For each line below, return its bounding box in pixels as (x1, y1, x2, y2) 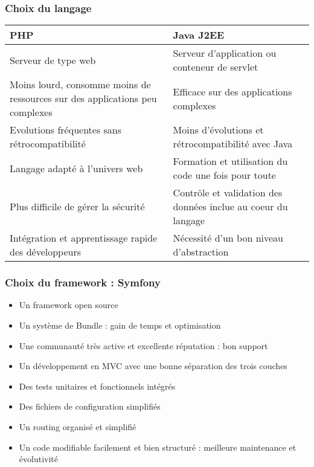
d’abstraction (173, 245, 229, 259)
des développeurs (10, 245, 82, 259)
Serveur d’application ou (173, 46, 277, 60)
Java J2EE (173, 28, 225, 42)
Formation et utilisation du (173, 154, 288, 169)
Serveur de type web (10, 53, 96, 67)
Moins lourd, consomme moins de (10, 77, 151, 92)
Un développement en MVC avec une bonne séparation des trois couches (19, 359, 287, 372)
